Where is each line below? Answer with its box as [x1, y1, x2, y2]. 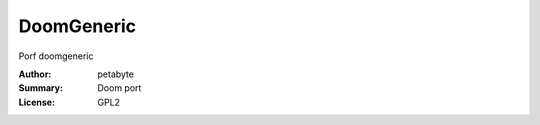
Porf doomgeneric [18, 50, 94, 62]
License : [18, 96, 55, 108]
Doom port [97, 82, 142, 94]
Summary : [18, 82, 64, 94]
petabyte [97, 68, 135, 80]
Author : [18, 68, 52, 80]
